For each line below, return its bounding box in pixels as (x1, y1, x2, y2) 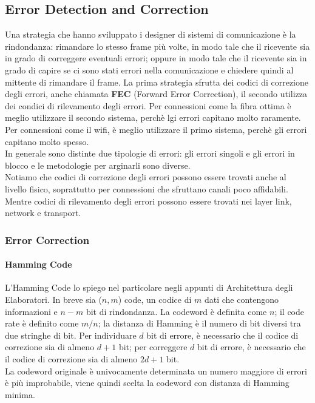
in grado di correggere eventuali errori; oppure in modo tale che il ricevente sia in (5, 52, 307, 64)
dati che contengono (204, 293, 279, 305)
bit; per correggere (118, 340, 188, 353)
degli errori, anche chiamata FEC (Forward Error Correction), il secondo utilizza (5, 87, 307, 100)
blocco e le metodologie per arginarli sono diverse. (5, 158, 191, 171)
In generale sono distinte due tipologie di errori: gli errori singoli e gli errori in (5, 147, 295, 160)
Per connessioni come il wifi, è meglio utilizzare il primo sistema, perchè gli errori (5, 123, 307, 135)
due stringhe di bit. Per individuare (5, 328, 137, 341)
